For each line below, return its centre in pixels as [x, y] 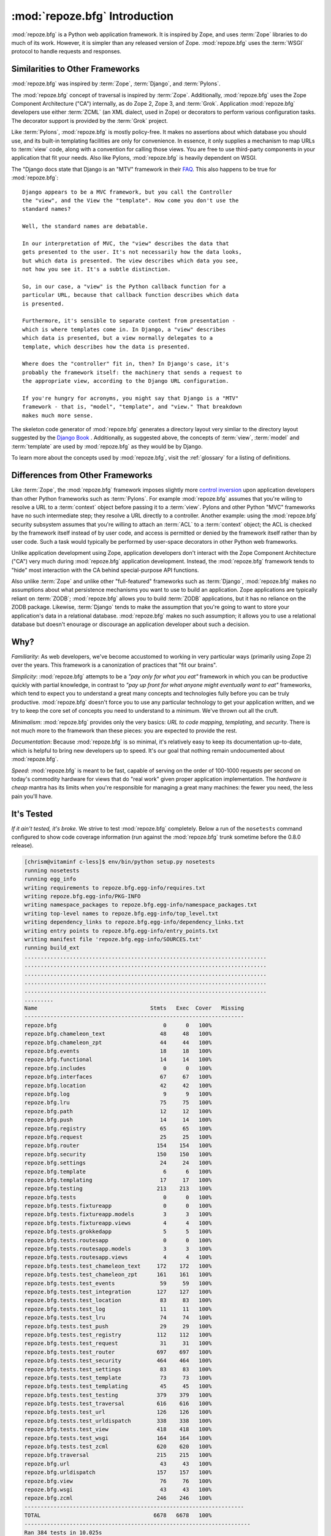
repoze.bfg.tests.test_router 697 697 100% [118, 1352]
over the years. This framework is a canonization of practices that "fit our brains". [114, 665]
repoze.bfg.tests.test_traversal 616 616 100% [118, 1404]
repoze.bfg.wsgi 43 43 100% [118, 1489]
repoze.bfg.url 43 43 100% [118, 1464]
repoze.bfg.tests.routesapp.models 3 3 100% [118, 1249]
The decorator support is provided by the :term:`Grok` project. [90, 120]
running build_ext [52, 948]
